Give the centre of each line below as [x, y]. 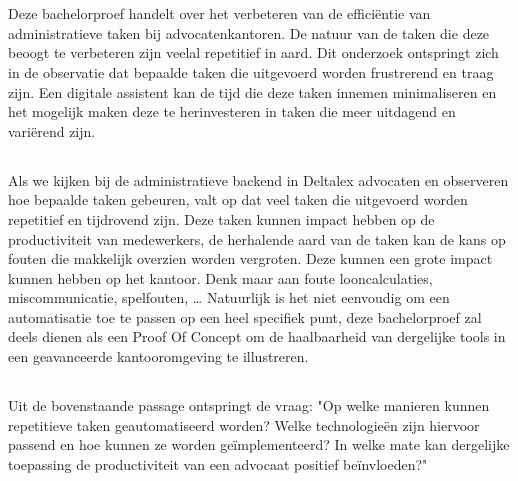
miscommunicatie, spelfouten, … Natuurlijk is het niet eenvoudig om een [229, 297]
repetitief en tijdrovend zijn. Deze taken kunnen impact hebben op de [221, 218]
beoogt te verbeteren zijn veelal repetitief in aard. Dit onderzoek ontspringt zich [253, 52]
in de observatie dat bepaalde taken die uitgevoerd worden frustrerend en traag [251, 71]
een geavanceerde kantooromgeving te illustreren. [158, 356]
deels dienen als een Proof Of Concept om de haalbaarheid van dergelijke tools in [257, 336]
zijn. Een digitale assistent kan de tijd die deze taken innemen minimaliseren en [252, 91]
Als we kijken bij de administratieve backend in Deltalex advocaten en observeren [258, 179]
